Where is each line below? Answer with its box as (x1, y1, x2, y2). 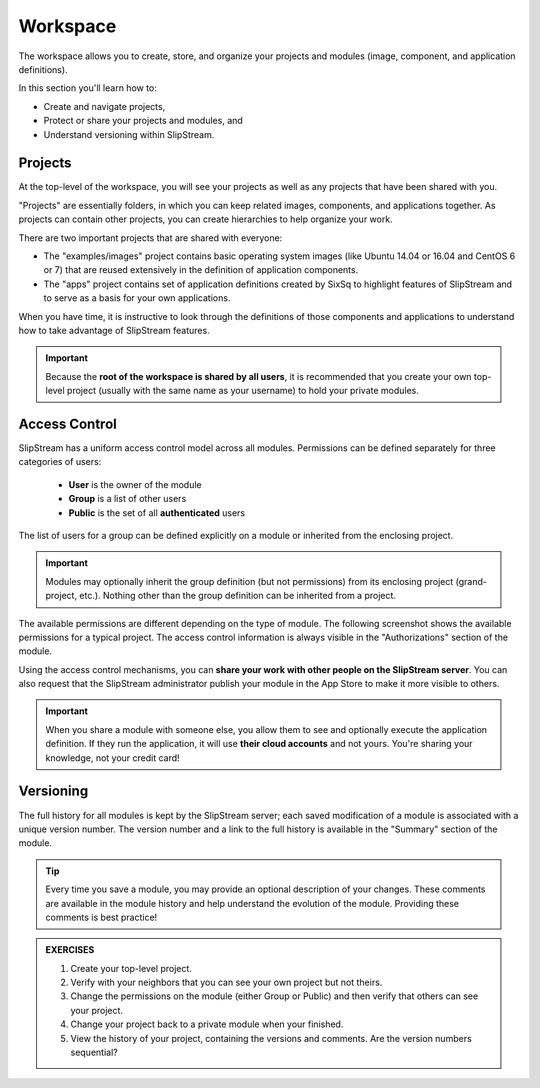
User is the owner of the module (68, 478, 202, 490)
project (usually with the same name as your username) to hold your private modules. (66, 385, 420, 397)
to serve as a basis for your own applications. (43, 292, 231, 304)
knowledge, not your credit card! (45, 751, 180, 764)
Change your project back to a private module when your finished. (70, 1018, 344, 1030)
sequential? (70, 1046, 119, 1059)
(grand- (455, 575, 487, 587)
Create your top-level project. (70, 962, 192, 974)
